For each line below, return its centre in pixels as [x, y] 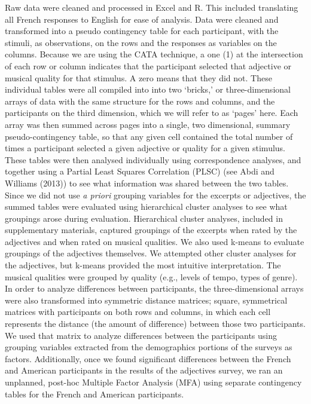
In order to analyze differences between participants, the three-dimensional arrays [154, 288]
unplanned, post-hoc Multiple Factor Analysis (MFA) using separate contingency [153, 382]
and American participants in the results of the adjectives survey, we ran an [144, 370]
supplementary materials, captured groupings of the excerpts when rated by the [151, 230]
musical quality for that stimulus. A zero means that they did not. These [138, 77]
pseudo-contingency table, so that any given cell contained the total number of [149, 136]
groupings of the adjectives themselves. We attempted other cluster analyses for [151, 253]
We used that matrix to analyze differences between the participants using [141, 335]
